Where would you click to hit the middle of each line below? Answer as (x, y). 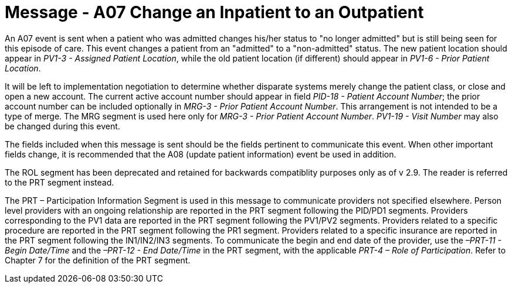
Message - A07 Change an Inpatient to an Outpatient (214, 12)
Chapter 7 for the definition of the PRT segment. (98, 260)
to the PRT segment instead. (60, 182)
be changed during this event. (62, 126)
